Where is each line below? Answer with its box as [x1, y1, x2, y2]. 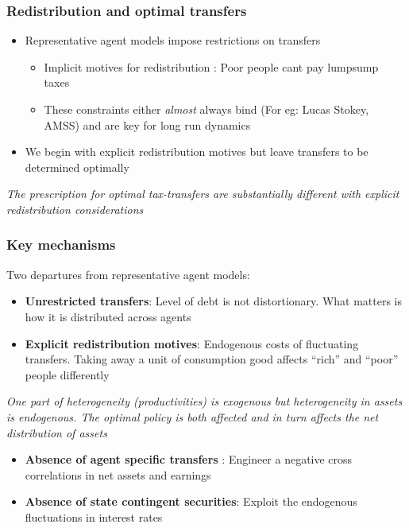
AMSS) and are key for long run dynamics [44, 116, 251, 133]
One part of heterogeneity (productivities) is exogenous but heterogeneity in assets [6, 393, 403, 410]
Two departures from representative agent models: [6, 266, 250, 282]
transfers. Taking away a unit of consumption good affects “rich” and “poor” [25, 351, 399, 367]
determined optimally [25, 158, 129, 175]
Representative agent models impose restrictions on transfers [25, 32, 321, 49]
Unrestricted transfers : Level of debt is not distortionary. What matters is [25, 293, 403, 309]
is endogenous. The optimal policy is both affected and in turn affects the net [6, 408, 379, 425]
